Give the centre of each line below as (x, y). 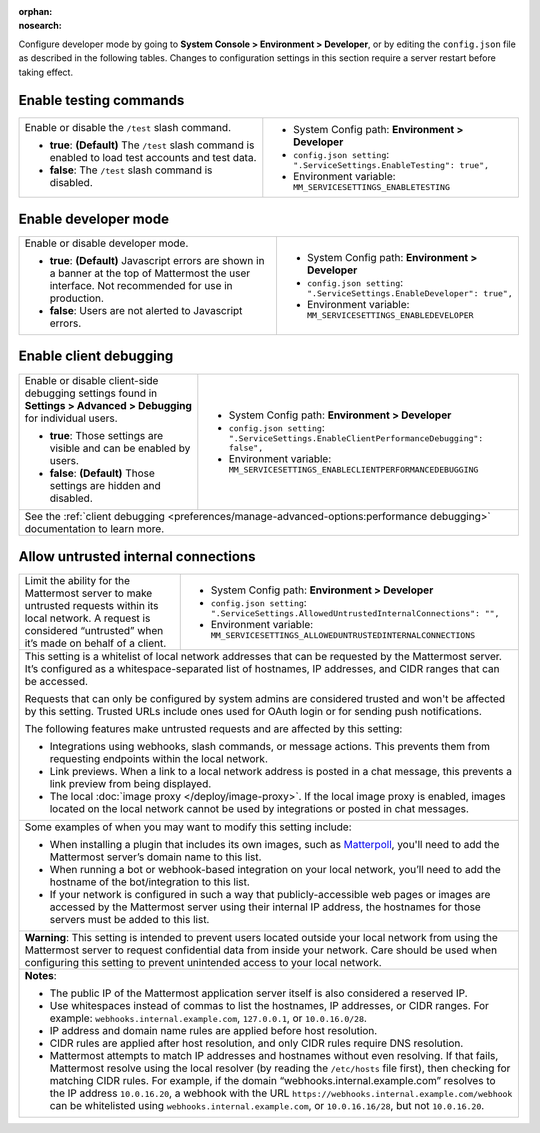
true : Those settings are (106, 435)
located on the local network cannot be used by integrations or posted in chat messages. (259, 809)
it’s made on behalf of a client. (95, 643)
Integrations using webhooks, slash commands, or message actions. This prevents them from (269, 747)
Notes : (40, 976)
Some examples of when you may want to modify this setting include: (188, 827)
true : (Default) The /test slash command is (152, 145)
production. (77, 298)
